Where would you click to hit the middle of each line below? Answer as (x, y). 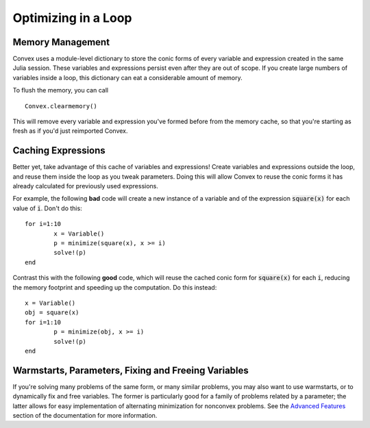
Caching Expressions (59, 151)
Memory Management (61, 42)
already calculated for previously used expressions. (86, 186)
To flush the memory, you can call (61, 90)
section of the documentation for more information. (85, 416)
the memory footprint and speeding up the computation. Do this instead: (115, 287)
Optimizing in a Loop (72, 18)
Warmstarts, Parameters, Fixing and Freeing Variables (131, 370)
